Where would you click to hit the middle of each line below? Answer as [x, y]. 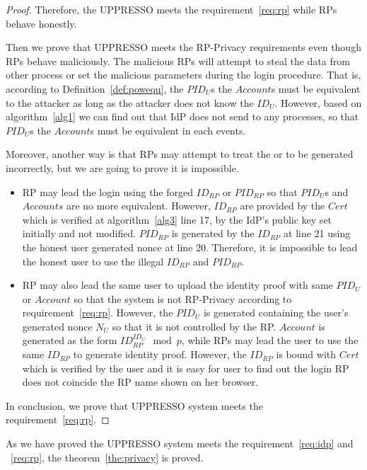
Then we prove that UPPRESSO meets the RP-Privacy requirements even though [183, 47]
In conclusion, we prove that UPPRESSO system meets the [134, 405]
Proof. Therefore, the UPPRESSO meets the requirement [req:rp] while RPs [171, 9]
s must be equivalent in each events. [168, 130]
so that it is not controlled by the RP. [194, 326]
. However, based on [318, 102]
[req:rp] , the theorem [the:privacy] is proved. [107, 457]
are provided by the [282, 206]
